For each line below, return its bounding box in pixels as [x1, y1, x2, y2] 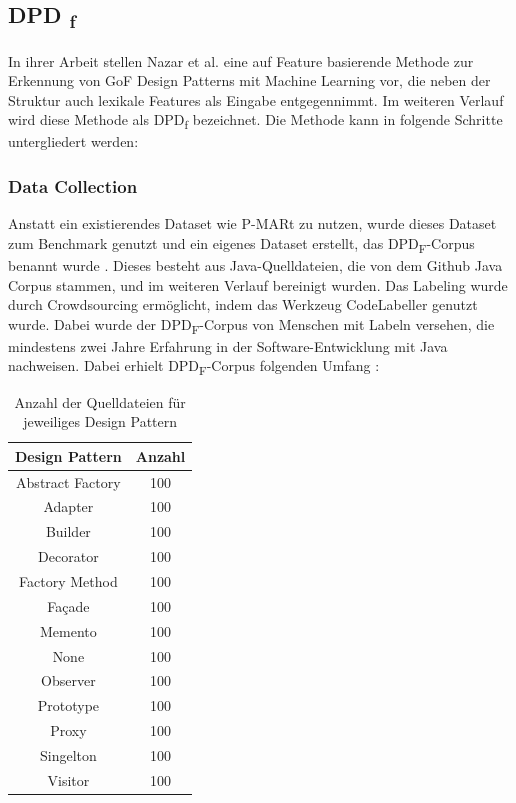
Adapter [43, 496, 94, 517]
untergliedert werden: [8, 131, 139, 152]
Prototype [37, 695, 100, 716]
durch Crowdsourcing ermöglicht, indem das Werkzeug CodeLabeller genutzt [8, 294, 478, 315]
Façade [47, 595, 90, 616]
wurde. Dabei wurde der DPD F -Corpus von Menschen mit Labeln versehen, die [8, 313, 495, 337]
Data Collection [8, 173, 138, 198]
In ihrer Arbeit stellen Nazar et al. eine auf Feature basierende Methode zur [8, 50, 474, 71]
